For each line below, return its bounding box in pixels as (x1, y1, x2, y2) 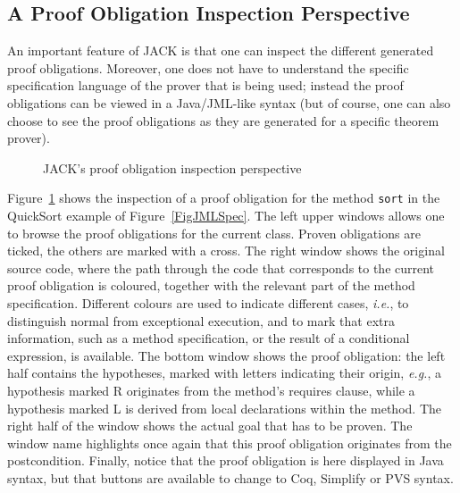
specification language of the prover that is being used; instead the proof (7, 76, 404, 95)
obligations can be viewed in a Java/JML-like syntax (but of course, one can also (7, 93, 451, 112)
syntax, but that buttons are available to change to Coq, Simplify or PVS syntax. (7, 468, 454, 487)
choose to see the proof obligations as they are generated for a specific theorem (7, 111, 439, 130)
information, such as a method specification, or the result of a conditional (7, 329, 410, 347)
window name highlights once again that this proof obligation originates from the (7, 433, 452, 452)
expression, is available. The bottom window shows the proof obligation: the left (7, 346, 446, 364)
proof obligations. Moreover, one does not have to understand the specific (7, 58, 409, 77)
